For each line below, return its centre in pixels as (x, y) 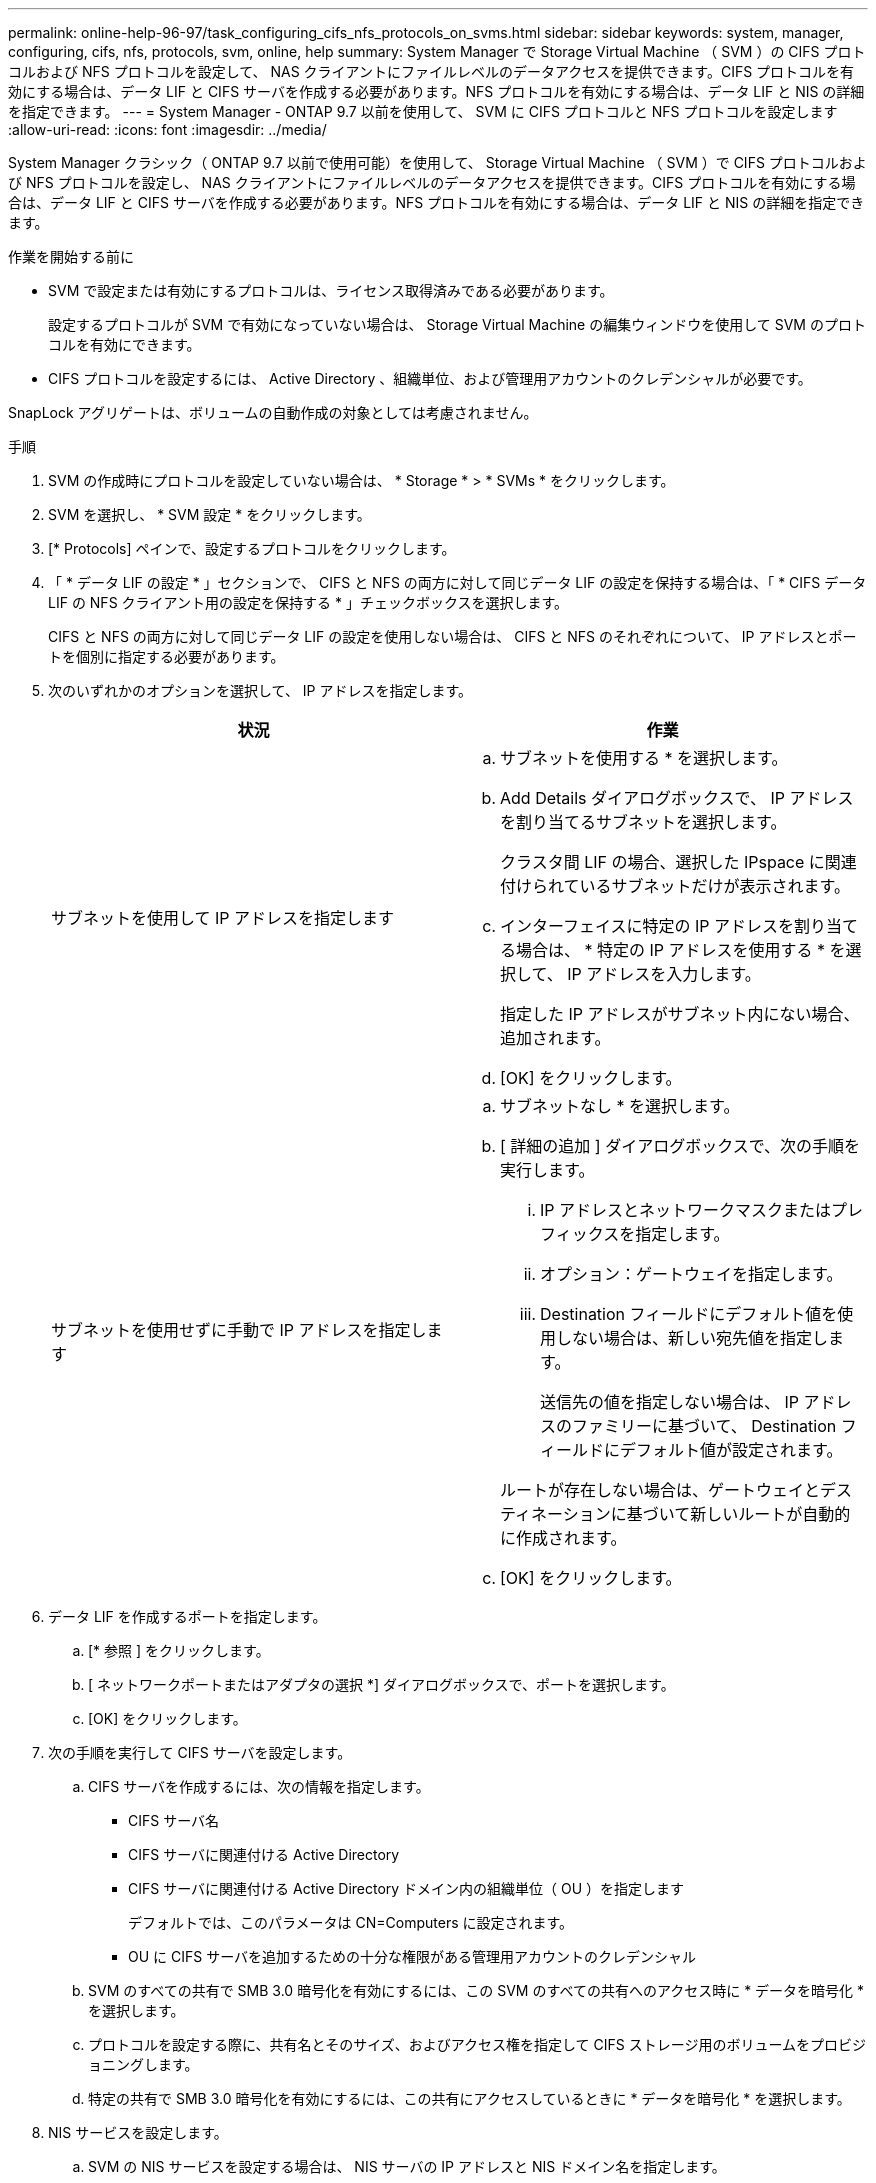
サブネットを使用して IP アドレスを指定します (223, 918)
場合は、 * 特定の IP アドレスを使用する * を (681, 950)
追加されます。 (555, 1038)
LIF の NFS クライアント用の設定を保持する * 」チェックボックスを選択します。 (308, 602)
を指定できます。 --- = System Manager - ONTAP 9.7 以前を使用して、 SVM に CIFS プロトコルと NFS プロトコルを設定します (423, 111)
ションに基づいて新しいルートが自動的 (706, 1514)
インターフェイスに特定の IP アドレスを (647, 926)
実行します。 (547, 1170)
